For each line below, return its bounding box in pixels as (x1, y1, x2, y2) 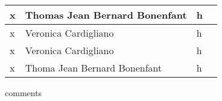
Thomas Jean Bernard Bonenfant (25, 8, 187, 22)
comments (5, 87, 42, 99)
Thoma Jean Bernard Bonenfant (25, 61, 162, 75)
